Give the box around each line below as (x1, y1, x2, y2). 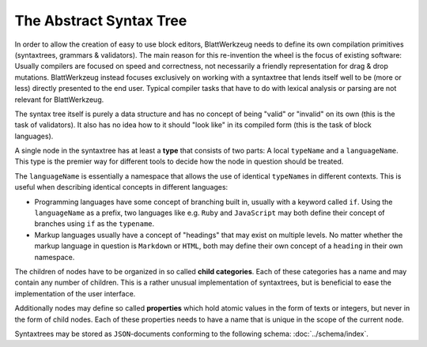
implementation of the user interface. (14, 289, 136, 298)
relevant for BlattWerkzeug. (14, 95, 104, 104)
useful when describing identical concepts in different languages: (14, 183, 229, 192)
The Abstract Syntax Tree (14, 12, 187, 29)
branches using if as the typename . (34, 219, 155, 228)
